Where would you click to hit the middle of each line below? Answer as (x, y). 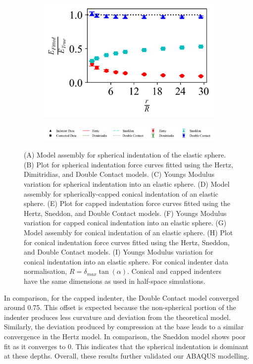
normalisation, (46, 271)
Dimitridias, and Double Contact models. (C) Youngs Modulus (119, 174)
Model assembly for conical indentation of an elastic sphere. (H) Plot (128, 233)
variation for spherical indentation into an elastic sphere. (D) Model (127, 184)
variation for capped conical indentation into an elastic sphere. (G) (125, 223)
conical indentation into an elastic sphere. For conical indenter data (126, 261)
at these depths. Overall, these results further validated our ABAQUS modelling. (127, 356)
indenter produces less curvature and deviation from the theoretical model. (117, 317)
